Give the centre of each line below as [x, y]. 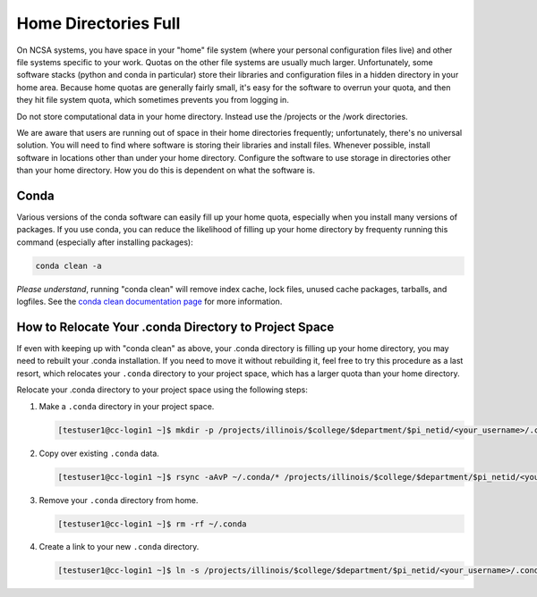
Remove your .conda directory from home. [119, 500]
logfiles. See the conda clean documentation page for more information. [149, 302]
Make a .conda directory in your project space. [127, 406]
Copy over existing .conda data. [99, 453]
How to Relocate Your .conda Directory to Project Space [175, 327]
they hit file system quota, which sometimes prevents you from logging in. [153, 100]
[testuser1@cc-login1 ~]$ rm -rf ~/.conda [152, 524]
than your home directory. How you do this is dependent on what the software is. [166, 171]
